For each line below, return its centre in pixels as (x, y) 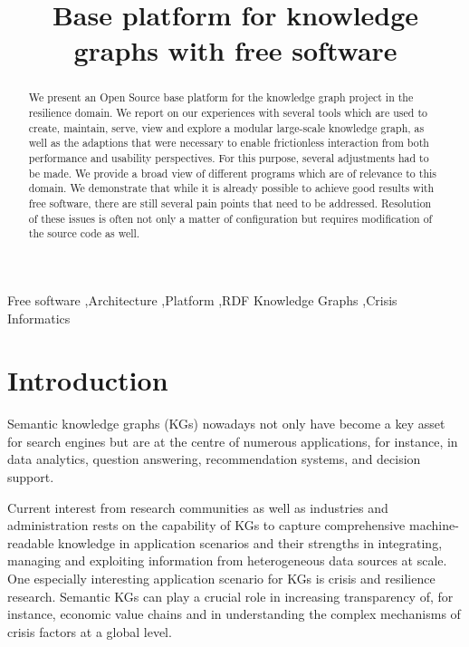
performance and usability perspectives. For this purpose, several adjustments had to (229, 157)
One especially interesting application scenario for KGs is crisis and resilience (221, 578)
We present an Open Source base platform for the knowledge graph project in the (221, 97)
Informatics (39, 318)
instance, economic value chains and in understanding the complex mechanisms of (234, 614)
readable (31, 542)
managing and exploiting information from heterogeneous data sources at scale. (227, 560)
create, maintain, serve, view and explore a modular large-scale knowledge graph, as (226, 127)
